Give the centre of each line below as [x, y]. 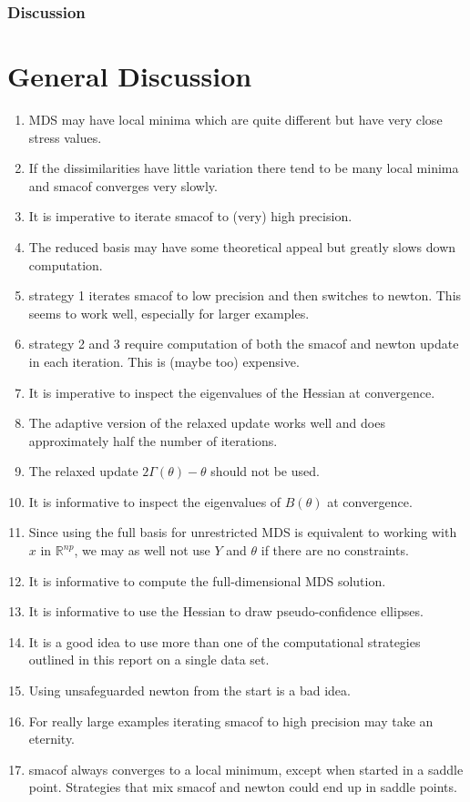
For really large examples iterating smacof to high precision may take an [231, 721]
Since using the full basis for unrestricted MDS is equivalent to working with [243, 532]
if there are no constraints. [335, 550]
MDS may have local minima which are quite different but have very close [235, 119]
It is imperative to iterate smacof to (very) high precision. [190, 216]
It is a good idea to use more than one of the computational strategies [225, 641]
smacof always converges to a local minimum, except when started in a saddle [246, 769]
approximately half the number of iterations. [153, 440]
